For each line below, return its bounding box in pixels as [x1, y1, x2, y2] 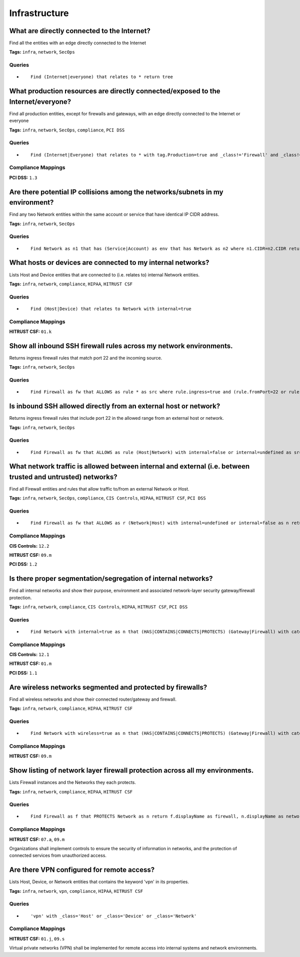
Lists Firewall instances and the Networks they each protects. [9, 779, 136, 785]
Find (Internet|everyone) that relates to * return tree [30, 74, 173, 80]
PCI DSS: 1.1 [9, 670, 37, 676]
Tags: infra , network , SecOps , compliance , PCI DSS [9, 127, 125, 133]
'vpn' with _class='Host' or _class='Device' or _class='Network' [30, 913, 197, 919]
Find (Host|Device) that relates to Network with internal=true [30, 306, 192, 311]
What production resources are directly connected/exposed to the [9, 87, 220, 95]
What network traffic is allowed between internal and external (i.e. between [9, 462, 250, 471]
